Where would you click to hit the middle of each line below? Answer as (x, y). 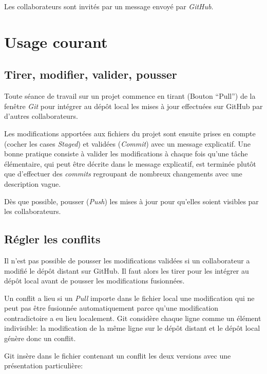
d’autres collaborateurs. (41, 116)
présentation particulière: (44, 366)
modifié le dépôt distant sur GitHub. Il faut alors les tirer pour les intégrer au (127, 270)
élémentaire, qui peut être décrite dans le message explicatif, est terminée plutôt (130, 163)
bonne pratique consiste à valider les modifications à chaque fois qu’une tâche (126, 154)
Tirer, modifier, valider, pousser (91, 74)
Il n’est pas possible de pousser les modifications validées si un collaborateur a (127, 260)
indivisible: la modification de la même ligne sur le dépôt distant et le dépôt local (132, 328)
